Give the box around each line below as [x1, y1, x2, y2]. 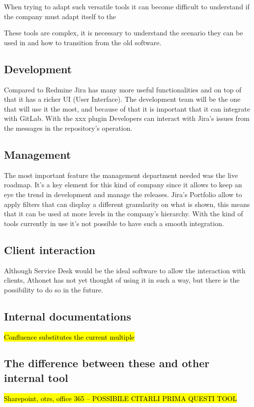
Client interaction [4, 242, 95, 257]
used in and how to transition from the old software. [4, 37, 162, 47]
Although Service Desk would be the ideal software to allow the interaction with [4, 265, 246, 275]
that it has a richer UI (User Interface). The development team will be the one [4, 94, 241, 104]
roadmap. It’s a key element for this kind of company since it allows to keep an [4, 179, 242, 190]
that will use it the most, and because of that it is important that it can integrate [4, 103, 250, 114]
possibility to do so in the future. [4, 284, 103, 294]
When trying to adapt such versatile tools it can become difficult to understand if [4, 1, 250, 11]
